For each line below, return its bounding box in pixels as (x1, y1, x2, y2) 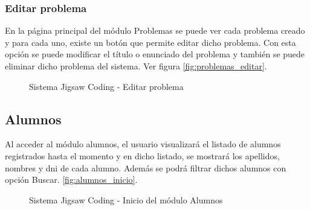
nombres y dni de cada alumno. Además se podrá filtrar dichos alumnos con (5, 161, 286, 174)
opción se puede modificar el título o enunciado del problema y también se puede (5, 48, 305, 60)
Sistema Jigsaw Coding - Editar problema (29, 80, 184, 92)
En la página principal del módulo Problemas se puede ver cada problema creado (5, 24, 305, 37)
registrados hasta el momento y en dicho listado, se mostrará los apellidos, (5, 149, 280, 162)
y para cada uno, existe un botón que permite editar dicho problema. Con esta (5, 36, 296, 48)
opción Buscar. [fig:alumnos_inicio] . (5, 173, 138, 186)
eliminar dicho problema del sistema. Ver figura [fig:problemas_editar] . (5, 60, 267, 72)
